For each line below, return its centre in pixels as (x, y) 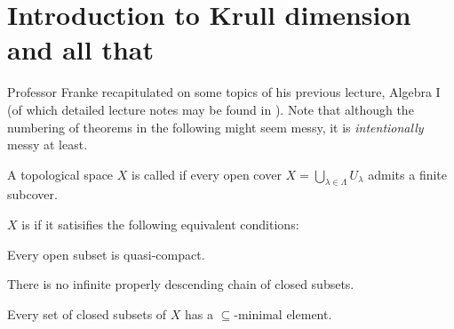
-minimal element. (283, 313)
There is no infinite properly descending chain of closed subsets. (181, 284)
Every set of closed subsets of (87, 313)
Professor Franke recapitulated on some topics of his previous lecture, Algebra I (224, 92)
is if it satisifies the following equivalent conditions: (160, 225)
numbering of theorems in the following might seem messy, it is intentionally (215, 127)
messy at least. (48, 144)
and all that (80, 49)
